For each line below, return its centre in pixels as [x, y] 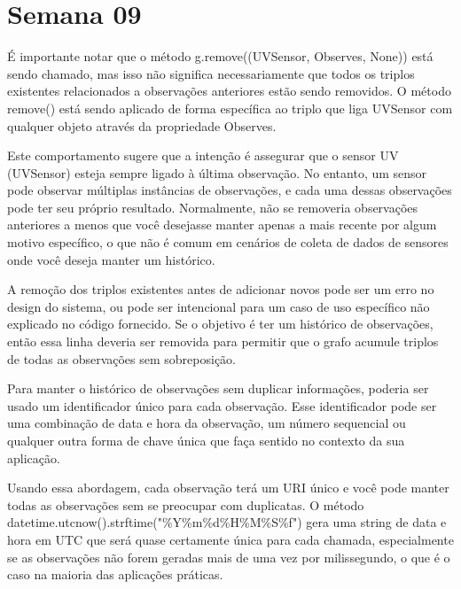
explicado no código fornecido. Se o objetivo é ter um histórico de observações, [220, 324]
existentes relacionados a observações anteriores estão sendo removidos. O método [229, 91]
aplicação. [34, 457]
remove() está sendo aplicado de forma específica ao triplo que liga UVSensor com [230, 108]
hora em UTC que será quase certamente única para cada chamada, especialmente [230, 539]
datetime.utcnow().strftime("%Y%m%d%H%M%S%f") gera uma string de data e [227, 522]
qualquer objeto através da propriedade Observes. [142, 125]
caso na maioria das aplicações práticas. [115, 574]
